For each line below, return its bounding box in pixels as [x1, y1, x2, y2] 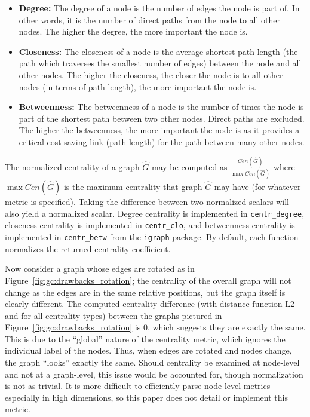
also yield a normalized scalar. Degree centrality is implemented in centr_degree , [5, 207, 305, 219]
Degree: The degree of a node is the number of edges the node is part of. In [19, 2, 300, 14]
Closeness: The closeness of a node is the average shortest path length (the [19, 45, 298, 57]
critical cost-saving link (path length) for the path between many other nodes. [19, 135, 305, 148]
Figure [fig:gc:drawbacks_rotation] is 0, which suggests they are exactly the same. [5, 321, 306, 333]
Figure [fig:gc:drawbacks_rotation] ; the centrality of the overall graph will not [5, 274, 291, 286]
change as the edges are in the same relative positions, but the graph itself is [5, 286, 286, 298]
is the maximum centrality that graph [63, 180, 202, 193]
